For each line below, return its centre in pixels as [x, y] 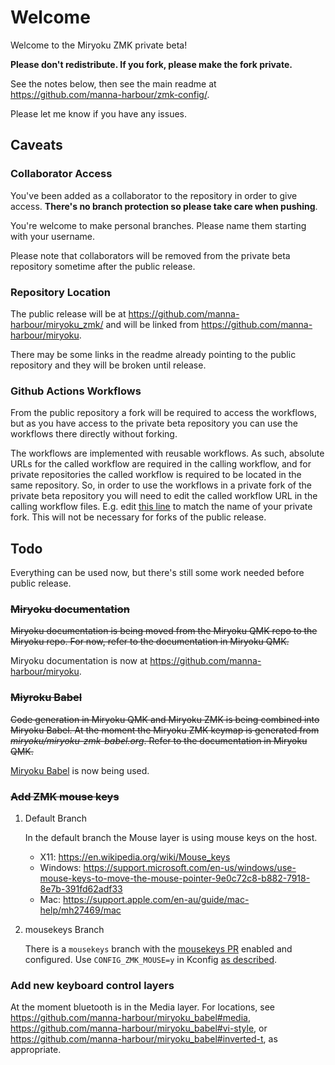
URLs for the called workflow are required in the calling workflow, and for [161, 464]
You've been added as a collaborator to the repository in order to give [154, 195]
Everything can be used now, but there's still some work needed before [157, 573]
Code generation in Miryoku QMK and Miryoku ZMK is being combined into [165, 719]
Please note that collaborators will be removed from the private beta [150, 255]
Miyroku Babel [46, 698]
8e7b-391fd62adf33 [81, 888]
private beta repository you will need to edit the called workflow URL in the [164, 496]
